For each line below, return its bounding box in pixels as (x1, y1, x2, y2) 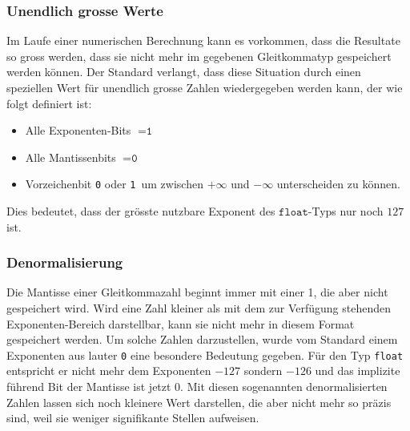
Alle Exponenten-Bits (25, 122, 131, 139)
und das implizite (315, 362, 400, 379)
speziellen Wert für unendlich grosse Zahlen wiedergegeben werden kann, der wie (6, 79, 403, 95)
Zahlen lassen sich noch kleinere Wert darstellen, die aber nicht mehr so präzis (6, 393, 392, 410)
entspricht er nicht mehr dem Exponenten (6, 362, 211, 379)
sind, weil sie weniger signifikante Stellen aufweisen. (6, 409, 259, 426)
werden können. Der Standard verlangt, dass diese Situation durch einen (6, 63, 361, 80)
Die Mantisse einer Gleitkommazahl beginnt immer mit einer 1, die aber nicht (6, 284, 388, 300)
